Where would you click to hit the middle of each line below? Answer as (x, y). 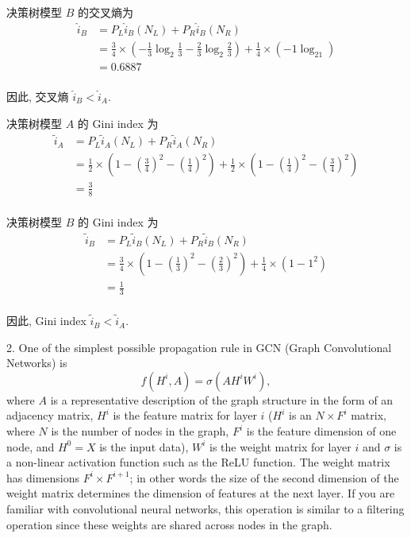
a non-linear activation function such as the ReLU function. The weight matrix (198, 462)
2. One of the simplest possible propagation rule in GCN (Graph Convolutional (199, 347)
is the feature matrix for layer (185, 415)
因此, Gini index (46, 321)
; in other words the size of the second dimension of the (264, 477)
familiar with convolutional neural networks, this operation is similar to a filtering (205, 509)
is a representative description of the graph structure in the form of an (222, 399)
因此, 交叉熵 (38, 96)
